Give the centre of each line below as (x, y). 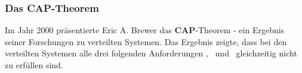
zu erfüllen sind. (34, 65)
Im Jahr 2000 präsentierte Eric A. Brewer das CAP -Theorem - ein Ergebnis (145, 30)
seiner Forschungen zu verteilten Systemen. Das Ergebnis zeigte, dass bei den (146, 41)
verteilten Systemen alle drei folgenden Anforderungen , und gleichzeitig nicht (151, 53)
